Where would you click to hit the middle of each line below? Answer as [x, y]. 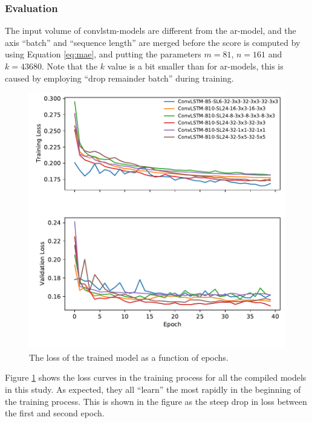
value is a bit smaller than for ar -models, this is [195, 66]
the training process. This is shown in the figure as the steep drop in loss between [156, 401]
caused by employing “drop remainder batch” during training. [119, 78]
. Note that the [70, 66]
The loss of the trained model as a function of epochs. [129, 357]
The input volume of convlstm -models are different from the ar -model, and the [151, 31]
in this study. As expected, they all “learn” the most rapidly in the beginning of [153, 389]
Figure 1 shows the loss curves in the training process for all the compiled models [156, 377]
